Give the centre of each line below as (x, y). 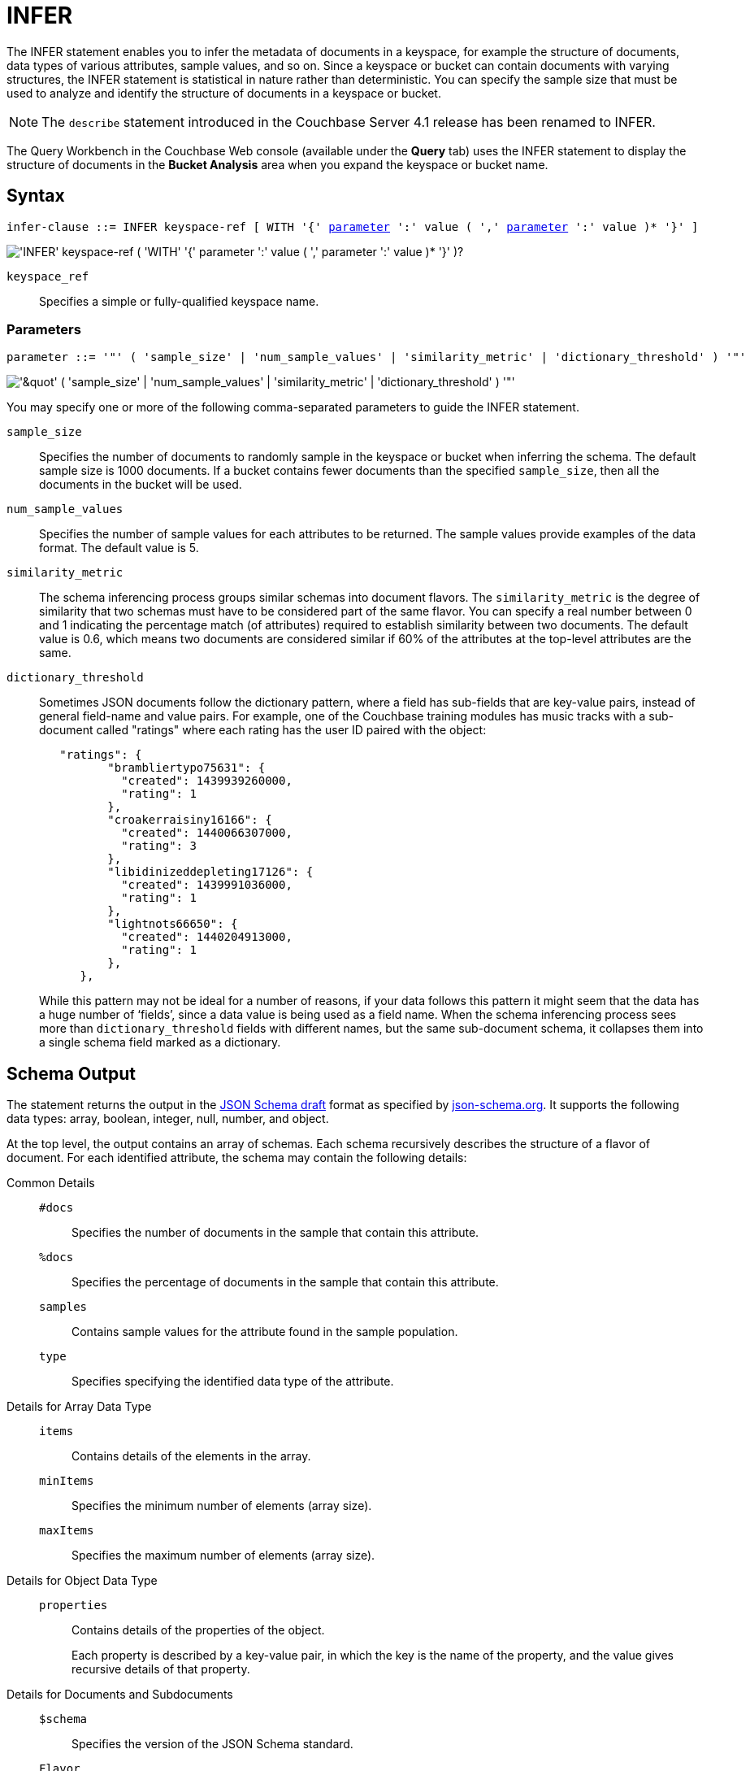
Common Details (51, 1183)
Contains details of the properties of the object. (198, 1630)
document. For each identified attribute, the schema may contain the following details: (237, 1158)
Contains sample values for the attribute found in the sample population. (265, 1332)
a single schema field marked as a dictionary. (160, 1042)
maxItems (67, 1531)
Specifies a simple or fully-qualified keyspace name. (179, 301)
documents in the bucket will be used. (141, 485)
